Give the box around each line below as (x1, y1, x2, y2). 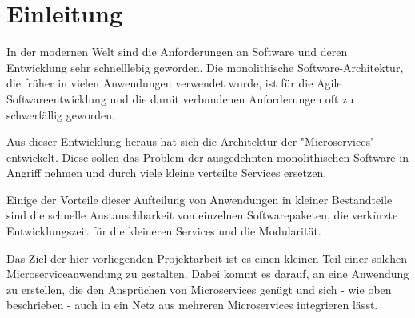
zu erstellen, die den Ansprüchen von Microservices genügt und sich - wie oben (6, 280, 392, 297)
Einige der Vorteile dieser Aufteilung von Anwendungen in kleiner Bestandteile (6, 191, 393, 207)
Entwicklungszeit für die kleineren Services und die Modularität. (6, 223, 321, 240)
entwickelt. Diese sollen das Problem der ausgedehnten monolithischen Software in (6, 148, 409, 165)
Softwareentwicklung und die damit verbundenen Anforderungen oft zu (6, 90, 354, 107)
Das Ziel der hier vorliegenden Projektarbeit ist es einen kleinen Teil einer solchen (6, 249, 408, 266)
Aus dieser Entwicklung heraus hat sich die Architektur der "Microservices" (6, 133, 375, 150)
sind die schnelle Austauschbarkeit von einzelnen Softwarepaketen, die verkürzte (6, 207, 398, 223)
